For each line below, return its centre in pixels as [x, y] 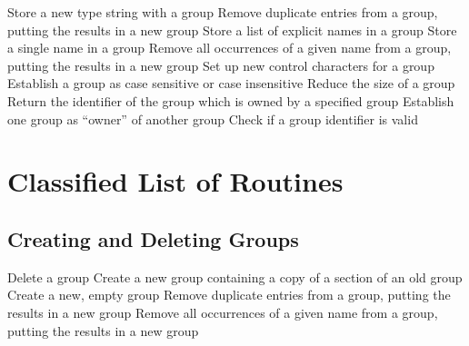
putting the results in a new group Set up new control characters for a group [221, 65]
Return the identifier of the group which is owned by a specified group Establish [231, 100]
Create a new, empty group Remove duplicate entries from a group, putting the [229, 295]
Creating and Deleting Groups [153, 238]
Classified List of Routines [175, 181]
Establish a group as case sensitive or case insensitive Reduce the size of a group [231, 83]
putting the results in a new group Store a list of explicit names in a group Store [232, 30]
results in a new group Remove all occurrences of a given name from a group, [223, 312]
